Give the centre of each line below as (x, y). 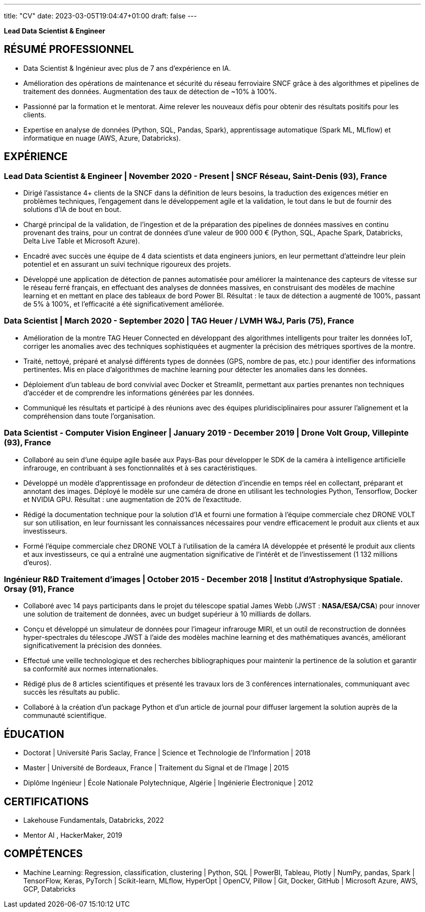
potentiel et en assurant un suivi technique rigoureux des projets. (127, 264)
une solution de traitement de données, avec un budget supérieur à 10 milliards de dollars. (167, 614)
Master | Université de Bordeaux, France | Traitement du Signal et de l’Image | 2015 (156, 768)
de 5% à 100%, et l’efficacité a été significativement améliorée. (124, 304)
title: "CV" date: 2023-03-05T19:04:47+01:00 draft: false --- (100, 16)
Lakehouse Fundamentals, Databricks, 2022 (94, 820)
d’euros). (37, 562)
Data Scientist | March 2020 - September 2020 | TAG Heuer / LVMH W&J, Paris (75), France (179, 321)
